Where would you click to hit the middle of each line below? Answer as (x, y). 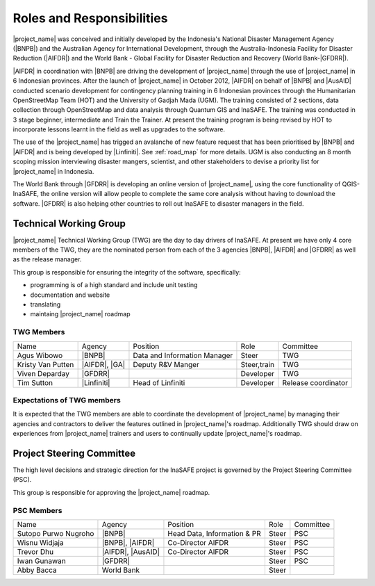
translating (45, 304)
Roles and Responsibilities (90, 18)
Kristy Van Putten (45, 364)
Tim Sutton (35, 382)
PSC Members (37, 510)
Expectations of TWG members (67, 400)
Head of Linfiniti (159, 382)
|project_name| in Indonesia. (53, 171)
